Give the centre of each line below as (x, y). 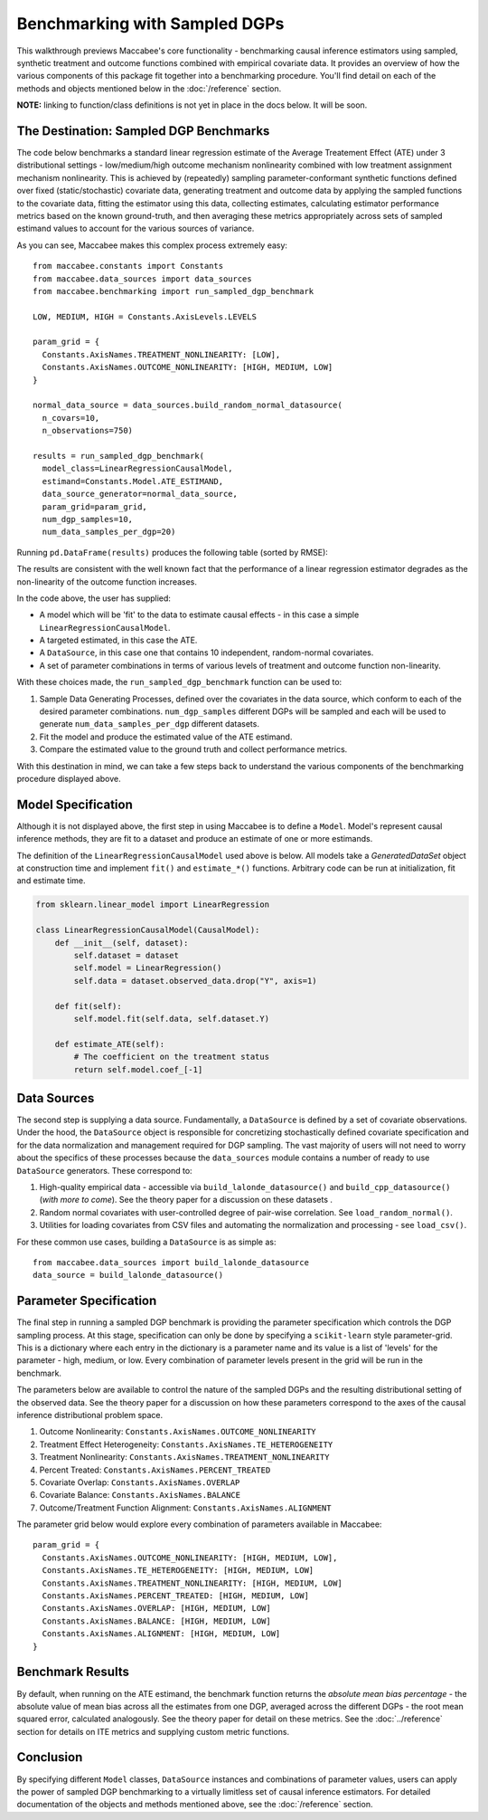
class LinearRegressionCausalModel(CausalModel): (148, 930)
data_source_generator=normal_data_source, (140, 494)
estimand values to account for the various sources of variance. (136, 229)
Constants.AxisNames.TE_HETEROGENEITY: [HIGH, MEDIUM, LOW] (178, 1571)
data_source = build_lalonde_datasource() (128, 1275)
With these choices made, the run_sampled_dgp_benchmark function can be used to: (179, 682)
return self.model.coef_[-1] (138, 1069)
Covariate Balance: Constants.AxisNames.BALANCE (140, 1495)
